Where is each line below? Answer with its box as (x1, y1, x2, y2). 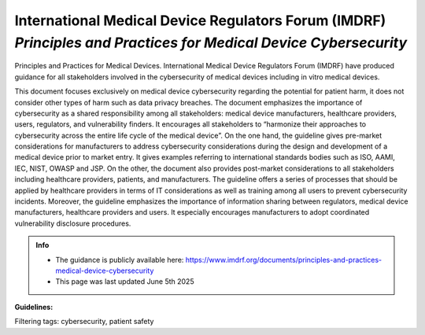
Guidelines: (14, 302, 54, 311)
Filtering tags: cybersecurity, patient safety (14, 317, 154, 326)
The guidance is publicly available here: (55, 255, 184, 264)
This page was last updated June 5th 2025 (55, 277, 194, 286)
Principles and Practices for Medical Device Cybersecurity (14, 34, 408, 51)
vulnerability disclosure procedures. (14, 219, 131, 228)
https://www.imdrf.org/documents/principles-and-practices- (185, 255, 382, 264)
